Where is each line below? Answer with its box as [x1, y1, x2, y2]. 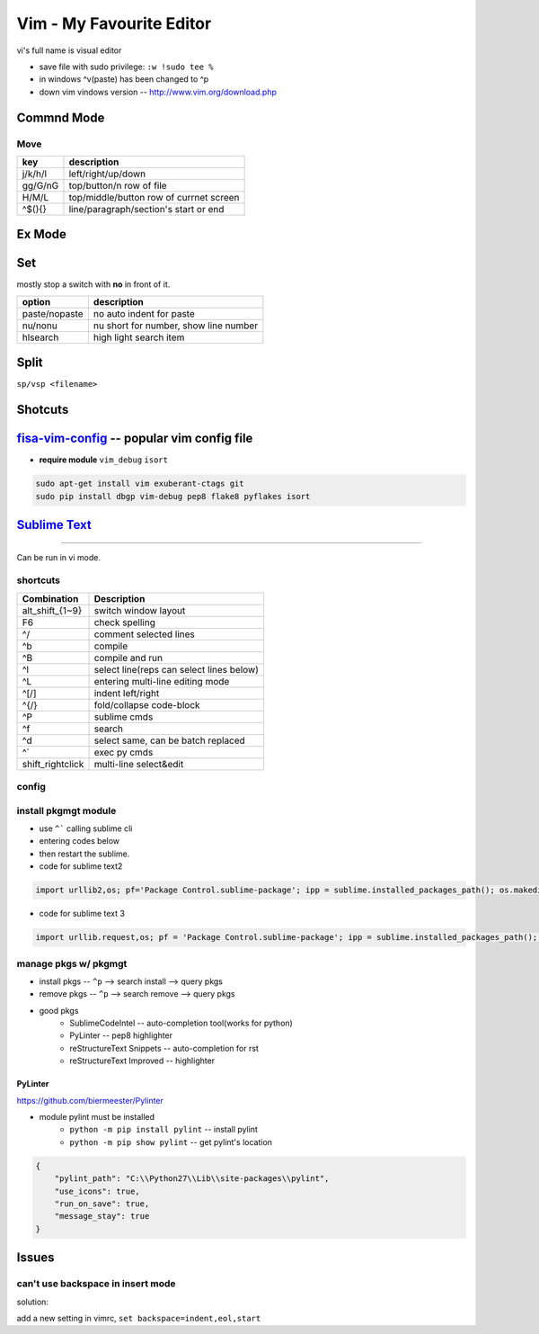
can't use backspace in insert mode [16, 1277, 176, 1290]
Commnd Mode [16, 110, 105, 125]
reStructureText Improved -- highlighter [69, 1055, 216, 1066]
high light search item [93, 331, 185, 344]
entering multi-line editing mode [93, 675, 230, 687]
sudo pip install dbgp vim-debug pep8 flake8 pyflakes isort [35, 491, 311, 501]
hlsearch [22, 331, 59, 344]
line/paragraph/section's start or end [68, 202, 225, 215]
